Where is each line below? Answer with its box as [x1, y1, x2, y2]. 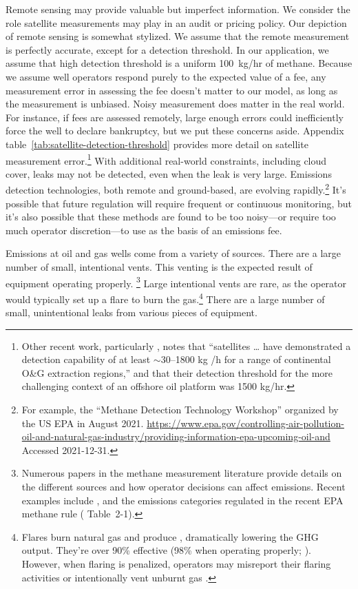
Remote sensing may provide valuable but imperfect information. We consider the [6, 2, 350, 16]
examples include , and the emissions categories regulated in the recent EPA [21, 493, 344, 507]
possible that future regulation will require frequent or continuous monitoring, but [6, 196, 352, 210]
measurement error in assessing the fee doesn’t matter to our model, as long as [6, 83, 338, 97]
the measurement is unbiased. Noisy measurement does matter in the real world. [6, 96, 345, 111]
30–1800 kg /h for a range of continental [160, 352, 331, 366]
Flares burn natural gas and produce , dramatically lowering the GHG [21, 529, 319, 544]
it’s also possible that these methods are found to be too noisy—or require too [6, 209, 336, 224]
